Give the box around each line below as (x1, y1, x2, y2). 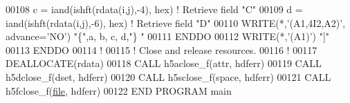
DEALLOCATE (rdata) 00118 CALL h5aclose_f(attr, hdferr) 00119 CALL (6, 56, 322, 71)
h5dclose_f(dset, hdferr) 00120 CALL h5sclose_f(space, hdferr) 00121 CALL (6, 69, 331, 84)
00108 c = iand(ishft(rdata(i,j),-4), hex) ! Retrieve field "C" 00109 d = (6, 2, 303, 16)
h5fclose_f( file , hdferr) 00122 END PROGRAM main (6, 83, 232, 97)
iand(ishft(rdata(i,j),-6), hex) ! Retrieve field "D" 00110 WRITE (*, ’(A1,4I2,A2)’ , (6, 15, 346, 30)
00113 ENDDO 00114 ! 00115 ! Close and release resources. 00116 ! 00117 (6, 42, 317, 57)
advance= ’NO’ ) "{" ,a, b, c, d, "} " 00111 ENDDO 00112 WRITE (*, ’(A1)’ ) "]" (6, 29, 330, 44)
